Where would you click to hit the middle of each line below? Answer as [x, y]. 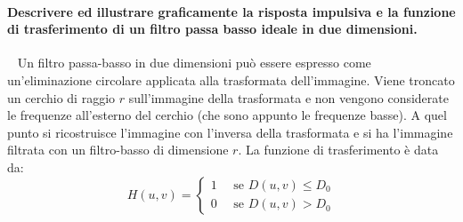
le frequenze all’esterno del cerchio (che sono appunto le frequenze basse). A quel [227, 115]
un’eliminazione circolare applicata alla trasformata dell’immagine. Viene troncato [231, 79]
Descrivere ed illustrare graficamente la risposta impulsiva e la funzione [231, 11]
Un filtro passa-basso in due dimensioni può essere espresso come [194, 63]
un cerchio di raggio [61, 97]
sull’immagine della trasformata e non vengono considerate [288, 97]
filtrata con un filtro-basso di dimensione [118, 150]
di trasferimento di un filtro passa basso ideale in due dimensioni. [212, 29]
